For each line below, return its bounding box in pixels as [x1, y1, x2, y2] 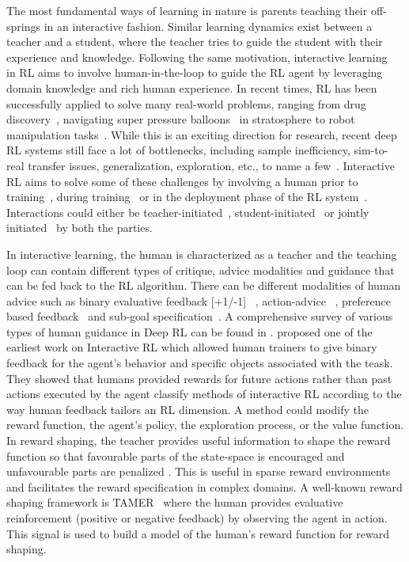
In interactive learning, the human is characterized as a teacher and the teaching [6, 245, 397, 262]
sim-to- [354, 142, 388, 158]
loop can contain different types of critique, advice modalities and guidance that [6, 261, 395, 278]
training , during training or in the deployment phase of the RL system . [6, 188, 368, 205]
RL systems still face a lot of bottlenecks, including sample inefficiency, [6, 142, 350, 158]
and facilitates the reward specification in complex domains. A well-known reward [6, 478, 403, 495]
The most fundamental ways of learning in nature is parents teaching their [6, 2, 368, 18]
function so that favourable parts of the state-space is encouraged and [6, 447, 345, 464]
